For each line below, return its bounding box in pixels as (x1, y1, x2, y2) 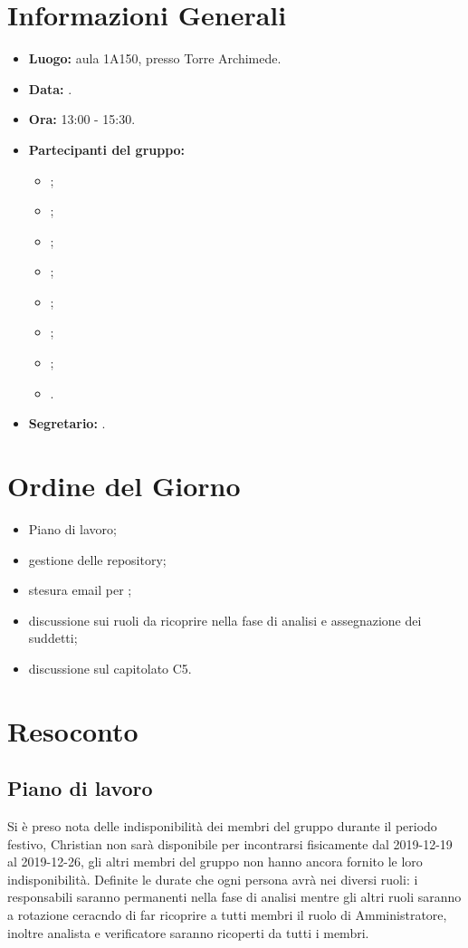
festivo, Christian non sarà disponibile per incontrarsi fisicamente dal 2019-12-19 (7, 834, 453, 853)
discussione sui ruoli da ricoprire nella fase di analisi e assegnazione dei (28, 610, 422, 629)
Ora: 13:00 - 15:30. (28, 110, 136, 129)
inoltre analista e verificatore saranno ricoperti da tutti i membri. (7, 923, 369, 942)
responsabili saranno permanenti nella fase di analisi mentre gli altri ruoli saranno (7, 887, 462, 906)
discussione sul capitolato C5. (28, 658, 192, 677)
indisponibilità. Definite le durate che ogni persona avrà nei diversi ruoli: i (7, 869, 418, 888)
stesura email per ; (28, 580, 132, 599)
